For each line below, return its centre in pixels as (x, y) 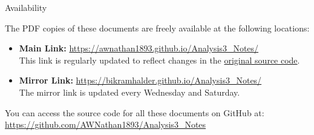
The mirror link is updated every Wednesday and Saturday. (129, 92)
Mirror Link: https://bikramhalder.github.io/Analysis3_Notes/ (140, 80)
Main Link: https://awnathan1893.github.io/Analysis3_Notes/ (139, 48)
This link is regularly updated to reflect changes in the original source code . (159, 60)
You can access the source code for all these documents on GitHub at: (135, 112)
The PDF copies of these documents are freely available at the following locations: (157, 28)
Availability (26, 7)
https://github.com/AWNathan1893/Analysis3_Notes (106, 124)
